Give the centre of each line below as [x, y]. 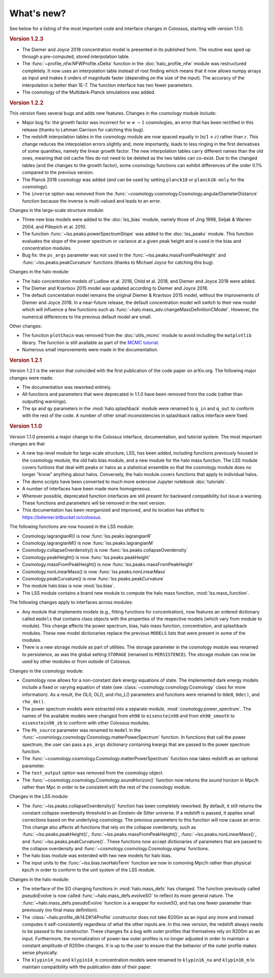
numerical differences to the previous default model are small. [87, 317]
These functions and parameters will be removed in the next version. [94, 503]
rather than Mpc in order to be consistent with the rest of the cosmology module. [107, 787]
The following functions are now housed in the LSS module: [72, 526]
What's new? [38, 13]
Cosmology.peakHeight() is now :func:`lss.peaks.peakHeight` [86, 557]
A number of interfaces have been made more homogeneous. [87, 489]
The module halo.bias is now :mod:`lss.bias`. [68, 586]
